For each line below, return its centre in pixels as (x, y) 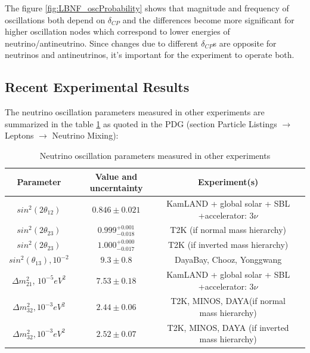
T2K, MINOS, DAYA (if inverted (228, 327)
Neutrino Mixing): (85, 135)
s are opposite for (245, 43)
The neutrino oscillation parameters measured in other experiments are (135, 112)
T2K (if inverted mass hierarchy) (228, 245)
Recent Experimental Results (97, 87)
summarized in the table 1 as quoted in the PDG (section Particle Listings (141, 123)
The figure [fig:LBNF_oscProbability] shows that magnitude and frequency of (147, 8)
